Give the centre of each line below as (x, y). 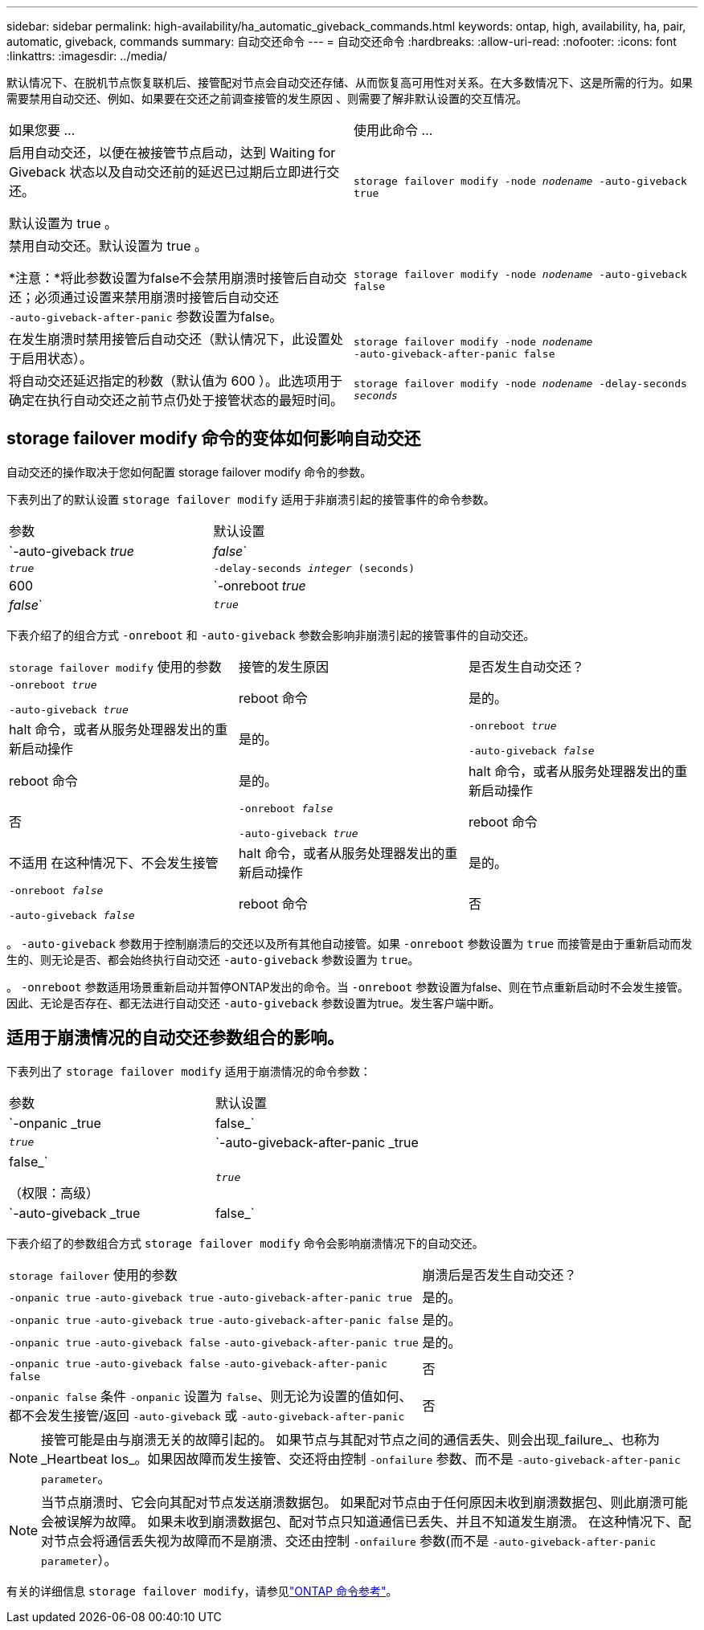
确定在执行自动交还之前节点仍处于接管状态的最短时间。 (176, 400)
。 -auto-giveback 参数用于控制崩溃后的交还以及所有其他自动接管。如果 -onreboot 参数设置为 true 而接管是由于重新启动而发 (350, 943)
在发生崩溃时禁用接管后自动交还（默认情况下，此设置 (170, 339)
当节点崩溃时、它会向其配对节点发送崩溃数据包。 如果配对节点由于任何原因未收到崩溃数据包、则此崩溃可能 (364, 1502)
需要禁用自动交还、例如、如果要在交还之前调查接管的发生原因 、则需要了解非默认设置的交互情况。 (267, 98)
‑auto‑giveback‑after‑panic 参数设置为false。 (146, 317)
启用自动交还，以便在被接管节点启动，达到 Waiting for (172, 153)
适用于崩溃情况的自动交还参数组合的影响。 (175, 1038)
